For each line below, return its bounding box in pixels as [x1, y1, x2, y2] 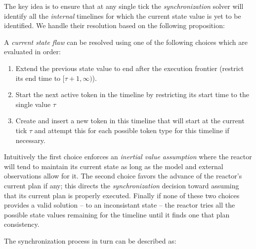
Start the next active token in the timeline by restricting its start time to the [15, 89, 249, 100]
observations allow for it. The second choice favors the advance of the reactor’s [4, 171, 242, 181]
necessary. [15, 135, 45, 145]
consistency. [4, 219, 40, 229]
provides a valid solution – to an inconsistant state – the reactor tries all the [4, 200, 235, 210]
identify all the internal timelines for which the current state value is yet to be [4, 10, 241, 21]
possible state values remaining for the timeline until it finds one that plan [4, 209, 230, 219]
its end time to [15, 72, 61, 83]
